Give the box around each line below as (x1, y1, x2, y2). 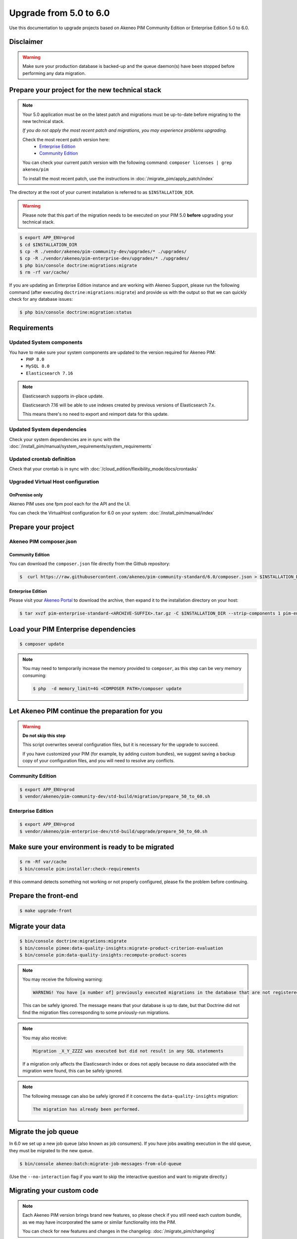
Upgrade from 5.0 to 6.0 (9, 7, 110, 18)
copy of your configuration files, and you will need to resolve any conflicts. (22, 758, 175, 764)
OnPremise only (9, 492, 43, 498)
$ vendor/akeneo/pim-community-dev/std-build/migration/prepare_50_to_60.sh (19, 793, 210, 799)
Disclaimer (9, 38, 43, 46)
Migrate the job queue (9, 1127, 79, 1136)
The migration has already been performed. (33, 1106, 141, 1112)
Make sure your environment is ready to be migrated (9, 843, 174, 851)
